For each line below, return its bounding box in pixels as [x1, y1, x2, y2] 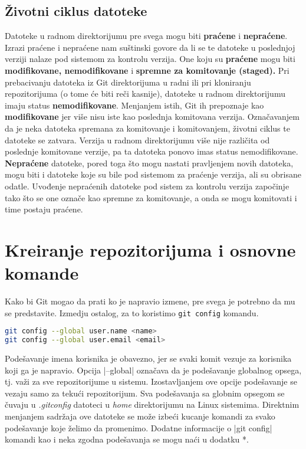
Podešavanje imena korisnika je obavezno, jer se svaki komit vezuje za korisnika [5, 352, 292, 365]
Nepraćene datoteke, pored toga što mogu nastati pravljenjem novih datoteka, [5, 156, 294, 169]
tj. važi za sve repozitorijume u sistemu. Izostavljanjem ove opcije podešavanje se [5, 375, 297, 388]
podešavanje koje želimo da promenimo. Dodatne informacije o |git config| [5, 421, 272, 434]
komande [5, 261, 79, 285]
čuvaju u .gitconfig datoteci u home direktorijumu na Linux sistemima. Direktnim [5, 398, 300, 411]
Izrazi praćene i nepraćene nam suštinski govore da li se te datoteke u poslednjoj [5, 41, 295, 53]
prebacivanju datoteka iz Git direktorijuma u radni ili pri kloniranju [5, 76, 251, 88]
